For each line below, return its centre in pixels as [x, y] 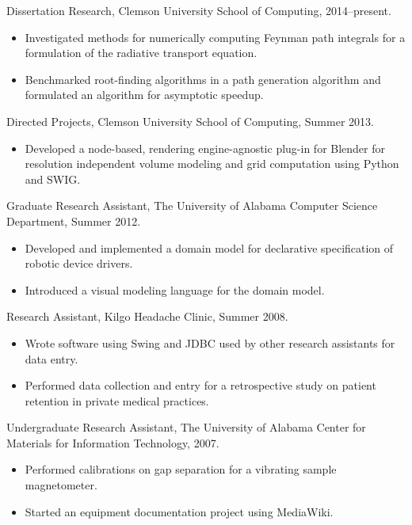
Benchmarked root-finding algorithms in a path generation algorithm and [203, 79]
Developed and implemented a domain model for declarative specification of [209, 247]
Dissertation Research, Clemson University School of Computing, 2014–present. [199, 10]
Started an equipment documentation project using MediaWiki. [179, 511]
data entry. [51, 358]
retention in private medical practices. [117, 400]
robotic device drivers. [79, 263]
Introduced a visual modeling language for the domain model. [175, 289]
